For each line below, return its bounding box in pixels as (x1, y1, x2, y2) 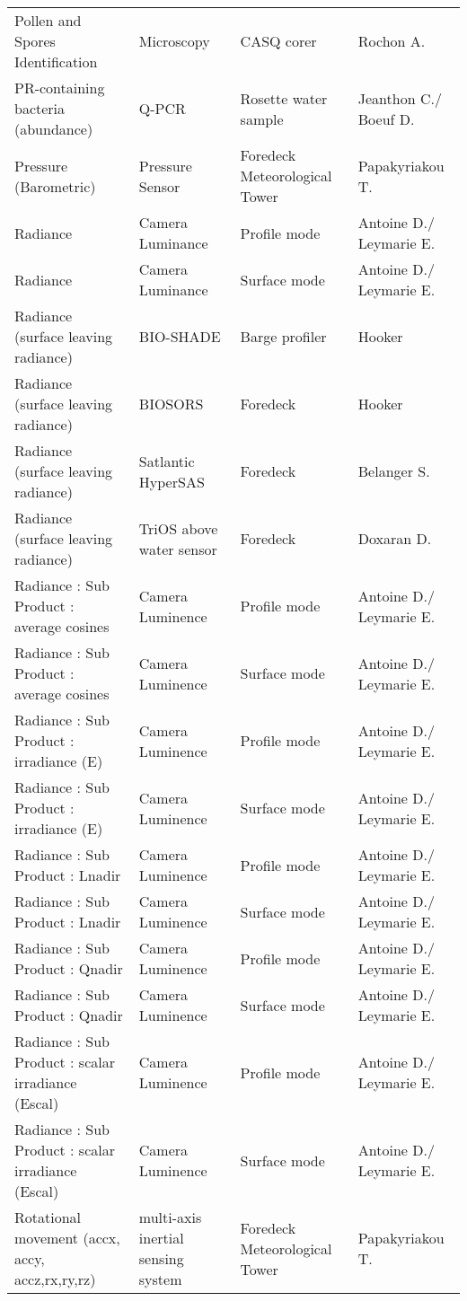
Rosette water (240, 87, 328, 109)
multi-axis (138, 1207, 202, 1227)
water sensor (138, 538, 217, 559)
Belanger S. (357, 461, 430, 481)
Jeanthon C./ (357, 87, 442, 109)
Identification (14, 51, 98, 72)
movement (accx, (14, 1227, 120, 1248)
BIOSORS (138, 393, 204, 414)
